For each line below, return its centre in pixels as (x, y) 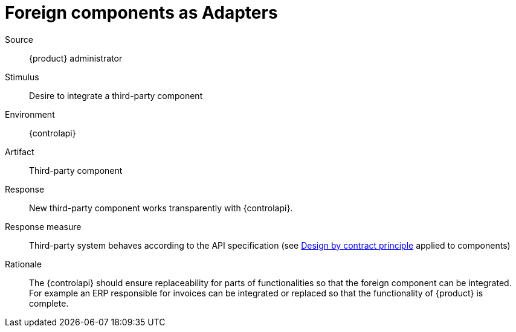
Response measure (43, 226)
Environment (30, 114)
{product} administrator (76, 58)
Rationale (23, 264)
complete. (49, 303)
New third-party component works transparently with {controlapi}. (161, 208)
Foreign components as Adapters (141, 13)
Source (19, 39)
